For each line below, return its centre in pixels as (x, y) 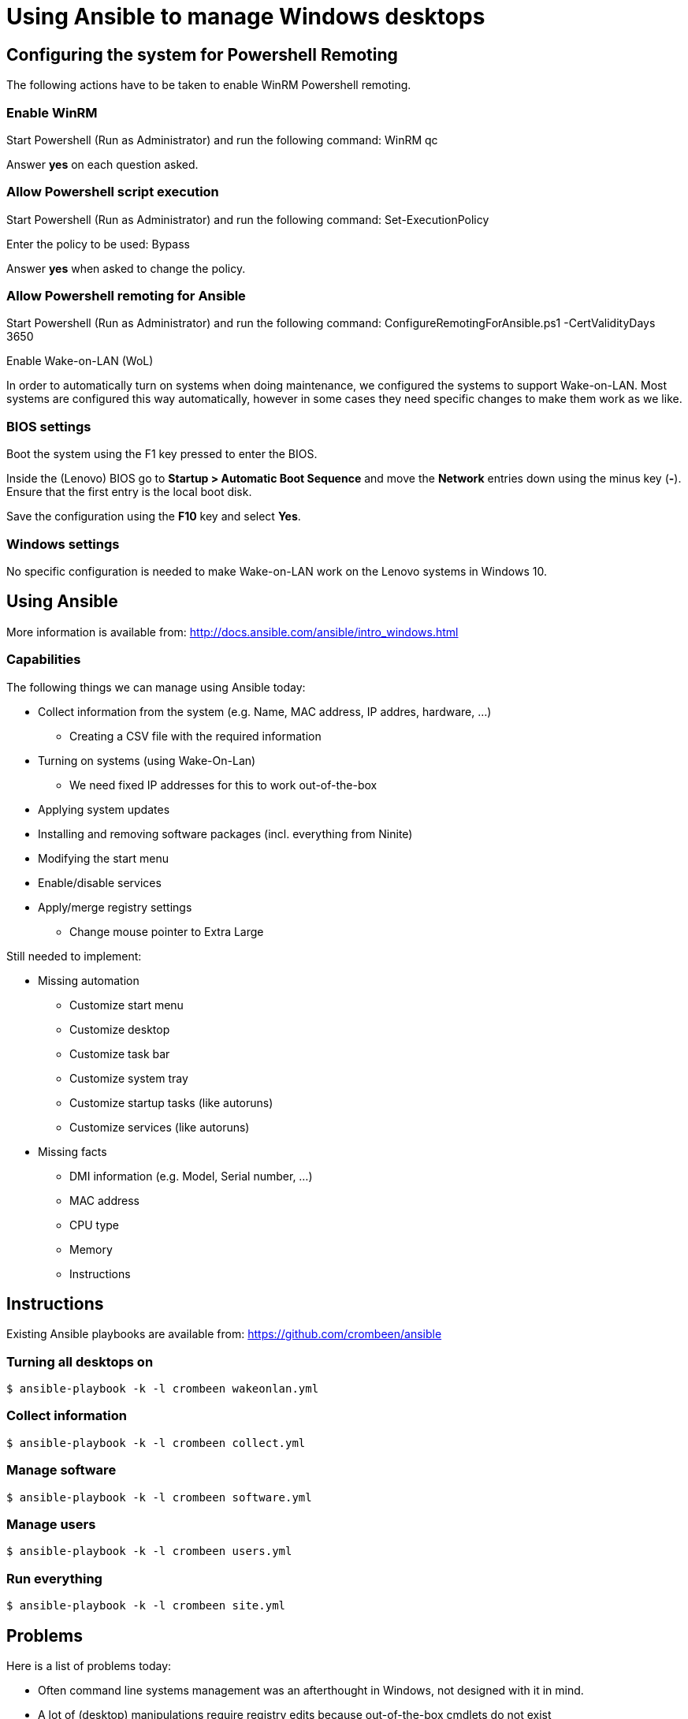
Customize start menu (126, 1005)
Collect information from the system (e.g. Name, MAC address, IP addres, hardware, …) (265, 711)
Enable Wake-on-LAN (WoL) (80, 361)
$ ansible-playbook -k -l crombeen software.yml (159, 1497)
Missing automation (89, 980)
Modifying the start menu (104, 858)
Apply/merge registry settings (115, 907)
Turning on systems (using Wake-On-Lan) (147, 760)
